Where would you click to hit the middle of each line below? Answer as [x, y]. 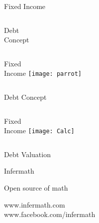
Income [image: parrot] [43, 73]
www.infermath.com [35, 204]
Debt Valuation [27, 154]
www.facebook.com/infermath [50, 214]
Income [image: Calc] [39, 130]
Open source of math [36, 188]
